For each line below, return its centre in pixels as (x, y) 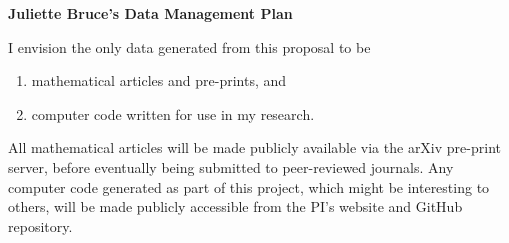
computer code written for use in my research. (173, 113)
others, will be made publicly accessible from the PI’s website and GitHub (235, 206)
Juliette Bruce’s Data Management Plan (150, 13)
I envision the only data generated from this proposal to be (189, 46)
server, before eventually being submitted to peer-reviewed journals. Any (231, 166)
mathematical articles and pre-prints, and (159, 80)
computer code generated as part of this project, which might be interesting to (249, 186)
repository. (40, 225)
